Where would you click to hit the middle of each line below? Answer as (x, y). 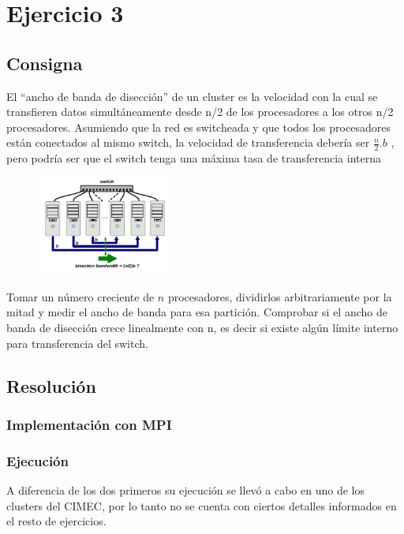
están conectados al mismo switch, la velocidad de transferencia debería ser (188, 142)
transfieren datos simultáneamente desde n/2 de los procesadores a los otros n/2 (200, 112)
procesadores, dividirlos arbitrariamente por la (280, 296)
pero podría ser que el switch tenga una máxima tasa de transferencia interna (194, 158)
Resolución (51, 385)
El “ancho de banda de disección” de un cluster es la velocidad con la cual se (192, 96)
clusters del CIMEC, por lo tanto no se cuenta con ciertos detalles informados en (202, 505)
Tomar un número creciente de (80, 296)
